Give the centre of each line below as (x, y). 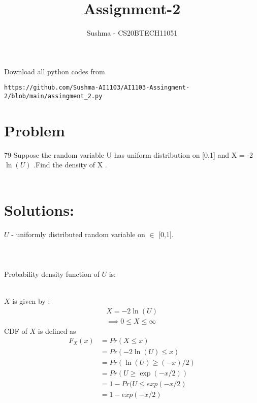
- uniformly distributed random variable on (78, 234)
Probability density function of (52, 274)
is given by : (31, 301)
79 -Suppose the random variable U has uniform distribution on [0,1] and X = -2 (129, 154)
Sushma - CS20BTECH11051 (132, 33)
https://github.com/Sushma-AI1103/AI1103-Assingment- (97, 88)
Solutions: (39, 209)
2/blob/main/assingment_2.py (53, 96)
